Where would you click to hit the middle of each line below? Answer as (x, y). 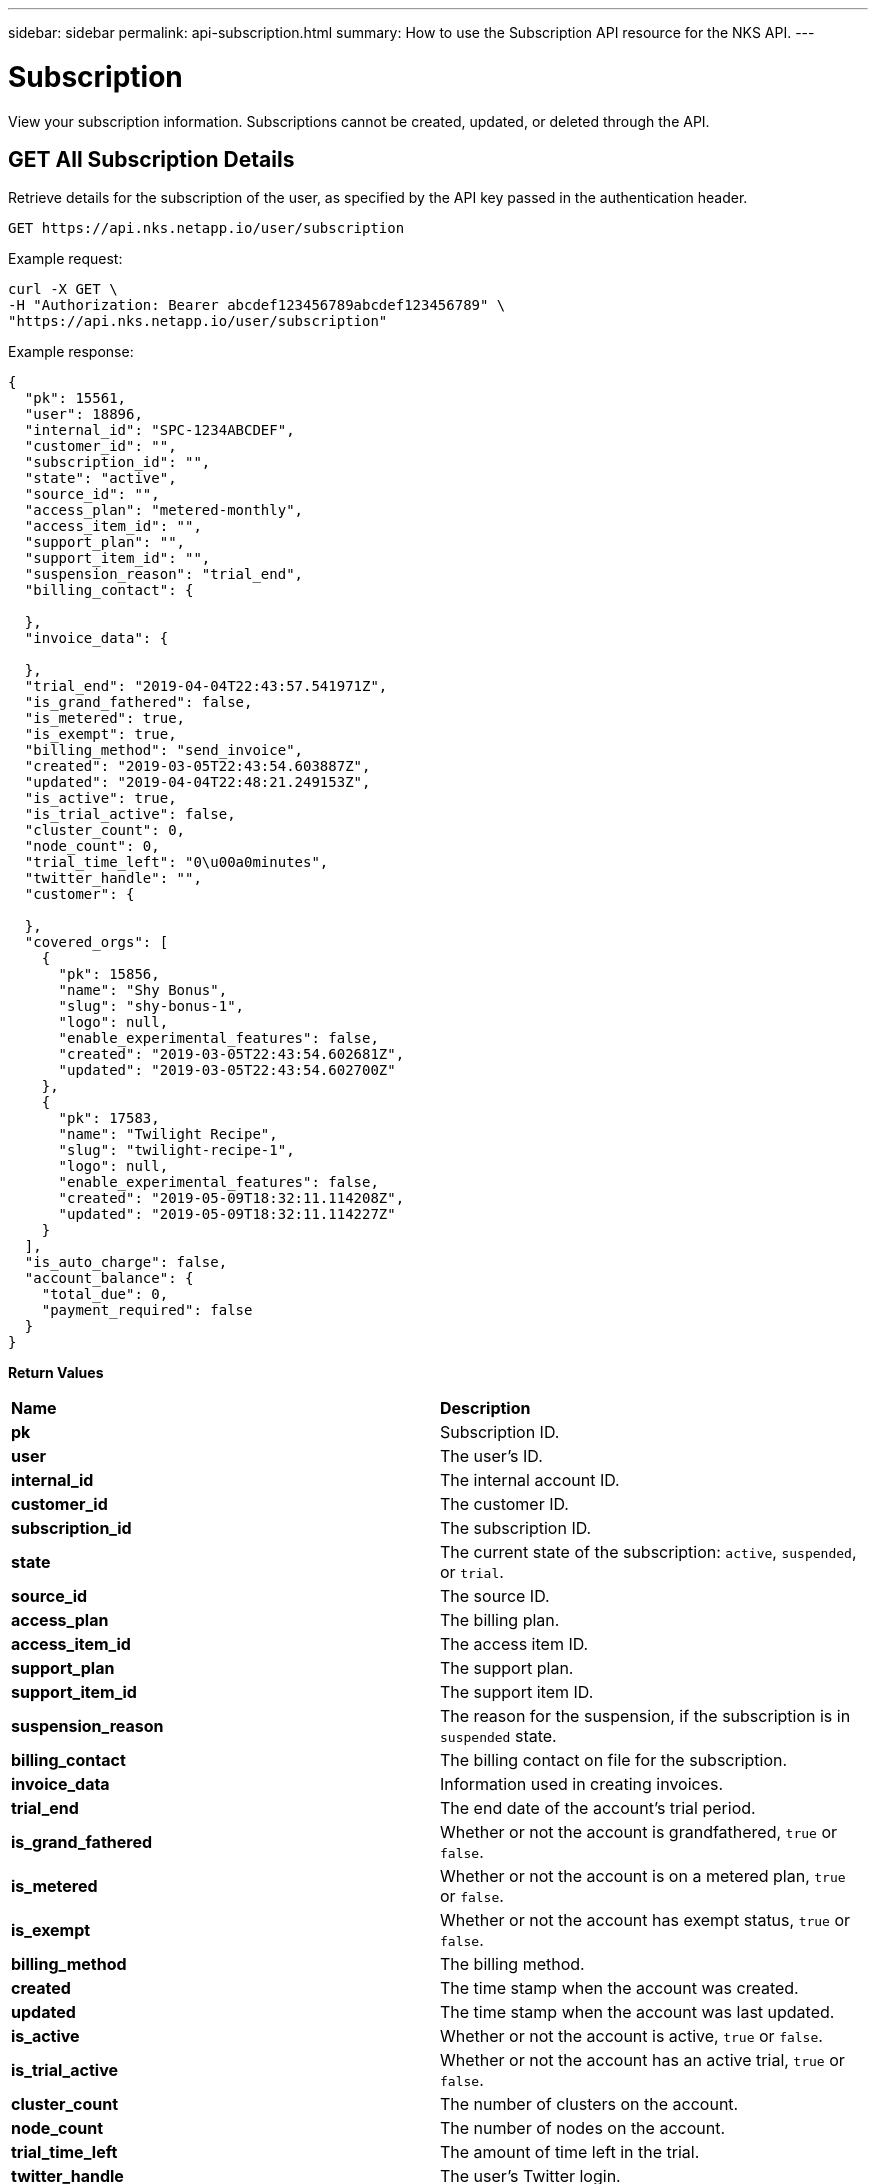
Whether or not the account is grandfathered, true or (639, 1832)
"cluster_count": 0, (105, 830)
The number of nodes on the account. (583, 2128)
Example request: (65, 259)
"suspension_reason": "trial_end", (164, 574)
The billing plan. (500, 1620)
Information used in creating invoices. (582, 1784)
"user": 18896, (83, 414)
